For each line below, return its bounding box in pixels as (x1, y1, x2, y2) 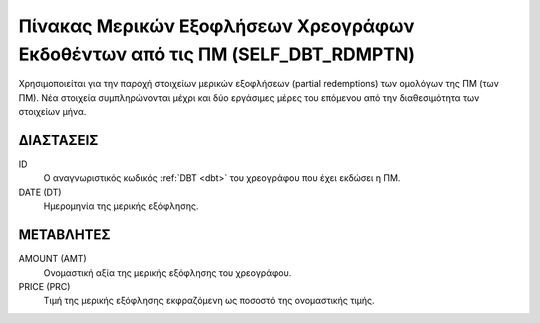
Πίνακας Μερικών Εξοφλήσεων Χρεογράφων (18, 15, 415, 37)
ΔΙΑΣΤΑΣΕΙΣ (18, 131, 99, 149)
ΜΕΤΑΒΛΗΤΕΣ (18, 226, 111, 244)
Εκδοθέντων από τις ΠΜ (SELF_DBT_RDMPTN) (18, 43, 415, 65)
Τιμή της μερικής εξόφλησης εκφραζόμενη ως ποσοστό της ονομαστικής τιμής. (43, 295, 375, 307)
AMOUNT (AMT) (18, 253, 87, 265)
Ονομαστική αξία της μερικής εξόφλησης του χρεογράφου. (43, 266, 292, 279)
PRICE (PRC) (18, 280, 71, 292)
